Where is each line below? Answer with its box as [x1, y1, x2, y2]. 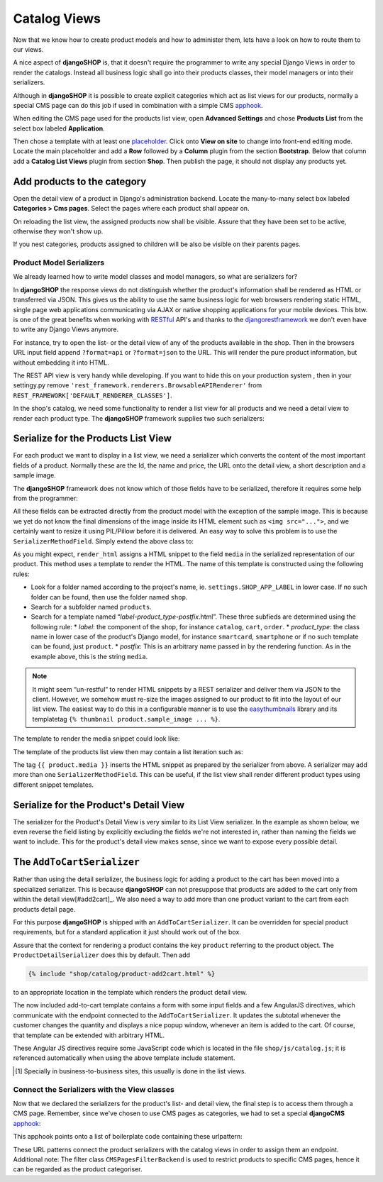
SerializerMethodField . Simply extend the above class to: [13, 536, 194, 546]
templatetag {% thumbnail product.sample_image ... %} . [32, 714, 221, 723]
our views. [13, 45, 44, 53]
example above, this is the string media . [30, 652, 148, 661]
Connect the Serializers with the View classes [13, 1084, 175, 1094]
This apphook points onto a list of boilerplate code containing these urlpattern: [13, 1132, 243, 1141]
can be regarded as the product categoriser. [13, 1165, 143, 1173]
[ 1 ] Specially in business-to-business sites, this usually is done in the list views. [15, 1066, 247, 1075]
